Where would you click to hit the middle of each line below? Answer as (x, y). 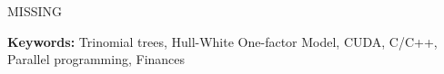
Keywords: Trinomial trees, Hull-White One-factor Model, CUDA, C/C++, (222, 41)
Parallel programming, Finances (96, 59)
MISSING (35, 11)
